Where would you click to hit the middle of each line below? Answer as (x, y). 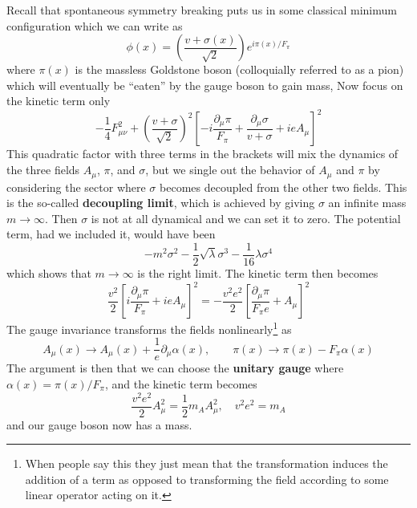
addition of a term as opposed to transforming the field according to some (207, 479)
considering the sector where (76, 187)
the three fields (43, 170)
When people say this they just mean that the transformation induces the (206, 463)
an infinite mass (367, 203)
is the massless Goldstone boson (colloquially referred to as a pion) (239, 69)
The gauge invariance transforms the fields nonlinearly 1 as (149, 328)
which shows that (49, 272)
